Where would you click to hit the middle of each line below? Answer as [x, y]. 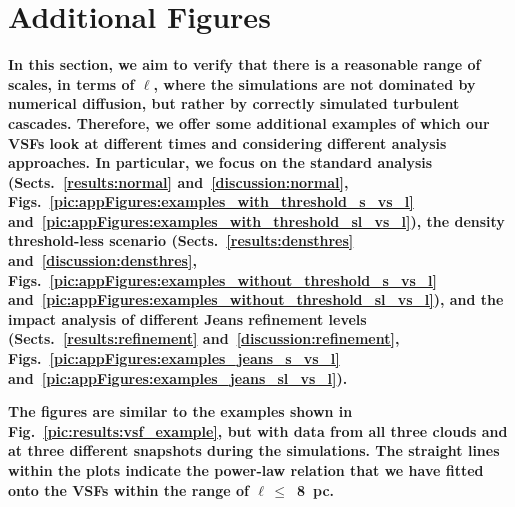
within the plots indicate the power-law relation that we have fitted [246, 470]
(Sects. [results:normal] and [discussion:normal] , [178, 181]
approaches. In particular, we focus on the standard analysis [220, 162]
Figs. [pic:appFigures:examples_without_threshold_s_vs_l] [222, 279]
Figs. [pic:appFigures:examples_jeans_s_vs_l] [174, 358]
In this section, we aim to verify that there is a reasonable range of [244, 64]
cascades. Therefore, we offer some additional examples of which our [249, 122]
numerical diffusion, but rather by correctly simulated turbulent [234, 103]
